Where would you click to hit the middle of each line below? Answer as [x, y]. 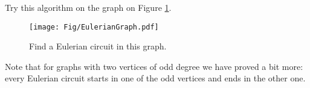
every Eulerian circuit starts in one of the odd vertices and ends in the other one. [155, 78]
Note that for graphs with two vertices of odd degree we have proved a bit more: [154, 66]
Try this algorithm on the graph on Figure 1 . [88, 7]
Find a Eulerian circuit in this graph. [98, 46]
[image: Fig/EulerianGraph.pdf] [94, 27]
